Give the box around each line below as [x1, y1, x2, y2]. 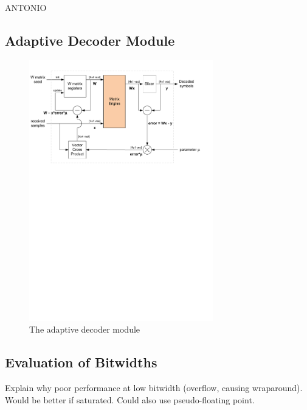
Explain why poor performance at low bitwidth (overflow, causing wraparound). [5, 381, 303, 394]
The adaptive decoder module [29, 323, 140, 336]
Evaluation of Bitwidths [5, 353, 157, 372]
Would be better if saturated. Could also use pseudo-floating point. [5, 393, 255, 406]
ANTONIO [5, 1, 47, 13]
